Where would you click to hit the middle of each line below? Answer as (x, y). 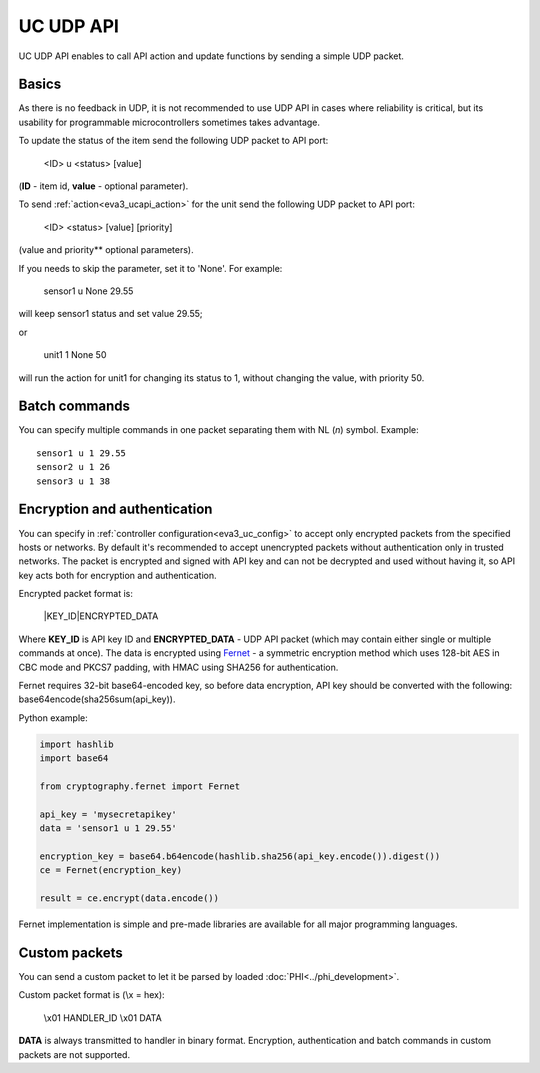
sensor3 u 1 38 (73, 481)
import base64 (74, 758)
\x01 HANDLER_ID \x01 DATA (102, 1017)
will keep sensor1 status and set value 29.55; (111, 314)
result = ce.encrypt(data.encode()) (129, 898)
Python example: (53, 717)
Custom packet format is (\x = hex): (91, 995)
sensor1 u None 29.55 (88, 291)
